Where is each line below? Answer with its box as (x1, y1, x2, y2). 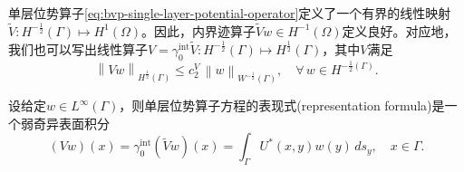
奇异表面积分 (33, 113, 110, 132)
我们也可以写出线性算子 (8, 39, 148, 58)
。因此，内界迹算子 (141, 21, 256, 40)
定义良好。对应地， (342, 21, 457, 40)
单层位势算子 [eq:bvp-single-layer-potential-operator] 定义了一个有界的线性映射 (8, 4, 451, 22)
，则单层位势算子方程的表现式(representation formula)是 (119, 96, 445, 115)
